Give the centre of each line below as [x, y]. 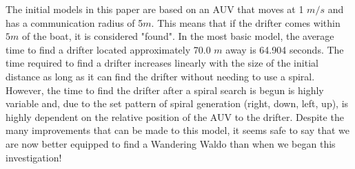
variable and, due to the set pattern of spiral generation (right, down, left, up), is [177, 103]
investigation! [34, 157]
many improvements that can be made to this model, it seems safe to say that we [177, 130]
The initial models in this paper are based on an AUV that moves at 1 [155, 9]
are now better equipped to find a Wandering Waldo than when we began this [171, 143]
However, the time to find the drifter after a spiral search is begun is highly [165, 90]
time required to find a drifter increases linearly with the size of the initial [162, 63]
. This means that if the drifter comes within [246, 22]
